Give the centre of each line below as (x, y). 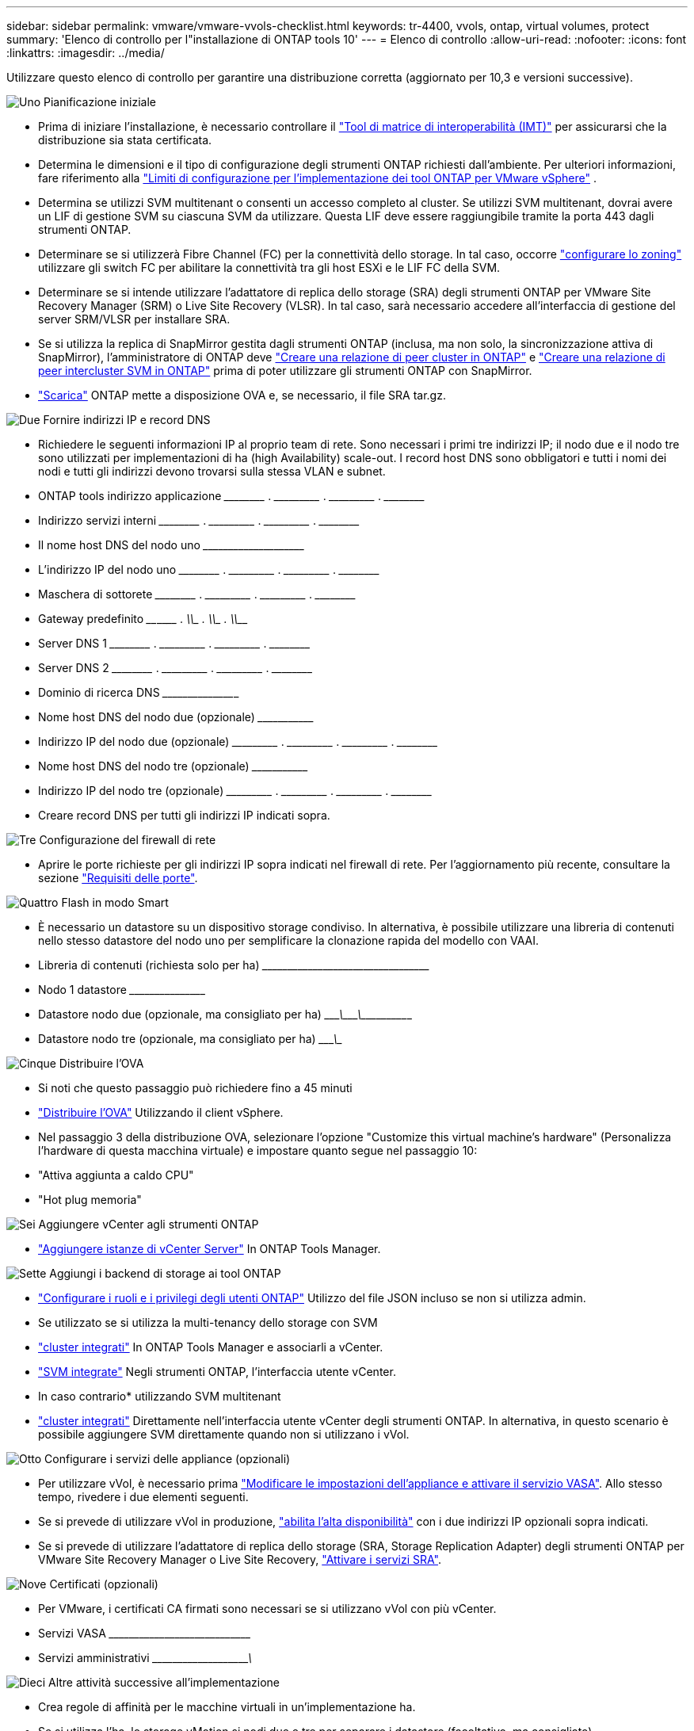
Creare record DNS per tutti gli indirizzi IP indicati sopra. (184, 815)
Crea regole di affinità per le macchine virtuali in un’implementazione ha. (227, 1707)
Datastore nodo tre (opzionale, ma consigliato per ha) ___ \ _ (191, 1039)
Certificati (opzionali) (104, 1584)
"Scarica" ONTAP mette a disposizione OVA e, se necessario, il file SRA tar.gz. (242, 395)
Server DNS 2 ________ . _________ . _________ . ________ (175, 668)
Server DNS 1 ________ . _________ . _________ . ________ (174, 643)
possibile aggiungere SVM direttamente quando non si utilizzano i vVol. (224, 1434)
